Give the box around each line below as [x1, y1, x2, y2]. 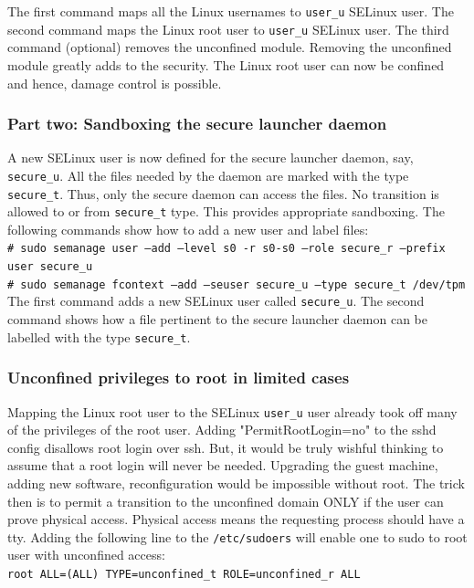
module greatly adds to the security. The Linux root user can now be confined [7, 55, 445, 74]
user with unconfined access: [7, 545, 165, 564]
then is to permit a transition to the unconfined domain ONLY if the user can [7, 491, 444, 510]
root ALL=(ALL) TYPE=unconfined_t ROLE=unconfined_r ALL [7, 568, 361, 582]
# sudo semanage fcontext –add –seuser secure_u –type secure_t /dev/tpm [7, 278, 466, 291]
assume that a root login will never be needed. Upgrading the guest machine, [7, 456, 438, 475]
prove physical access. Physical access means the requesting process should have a [7, 509, 465, 529]
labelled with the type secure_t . [7, 327, 191, 346]
